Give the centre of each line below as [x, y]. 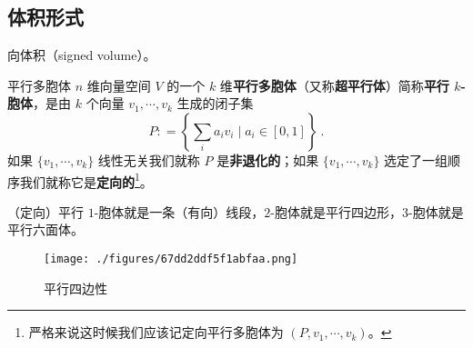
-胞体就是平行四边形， [337, 211]
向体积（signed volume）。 [82, 55]
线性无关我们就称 [149, 159]
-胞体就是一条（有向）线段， [179, 211]
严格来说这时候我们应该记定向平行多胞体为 [156, 332]
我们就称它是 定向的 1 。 [86, 180]
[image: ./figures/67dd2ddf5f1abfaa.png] [171, 259]
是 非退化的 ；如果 [268, 159]
